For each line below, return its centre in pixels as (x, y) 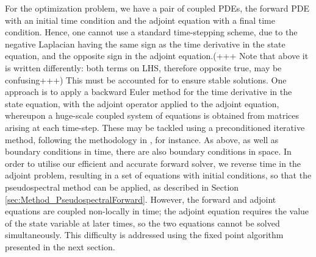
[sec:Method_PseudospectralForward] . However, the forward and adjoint (141, 199)
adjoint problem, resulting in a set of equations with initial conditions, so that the (158, 175)
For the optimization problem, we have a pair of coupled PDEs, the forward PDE (157, 8)
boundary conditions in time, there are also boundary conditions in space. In (148, 151)
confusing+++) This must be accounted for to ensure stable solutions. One (146, 79)
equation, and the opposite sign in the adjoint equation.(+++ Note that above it (157, 56)
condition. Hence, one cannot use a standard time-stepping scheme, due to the (151, 32)
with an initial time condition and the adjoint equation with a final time (140, 20)
